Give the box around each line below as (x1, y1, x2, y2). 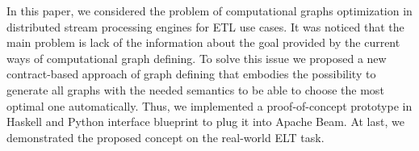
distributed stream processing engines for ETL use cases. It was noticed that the (6, 18, 404, 35)
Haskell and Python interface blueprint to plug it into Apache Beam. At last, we (6, 113, 404, 130)
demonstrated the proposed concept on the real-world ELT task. (6, 128, 325, 145)
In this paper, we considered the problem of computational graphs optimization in (6, 2, 413, 19)
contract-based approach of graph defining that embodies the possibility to (6, 65, 376, 82)
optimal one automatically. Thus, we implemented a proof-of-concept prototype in (6, 97, 413, 114)
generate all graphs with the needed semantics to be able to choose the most (6, 81, 384, 98)
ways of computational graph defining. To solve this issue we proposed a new (6, 49, 387, 66)
